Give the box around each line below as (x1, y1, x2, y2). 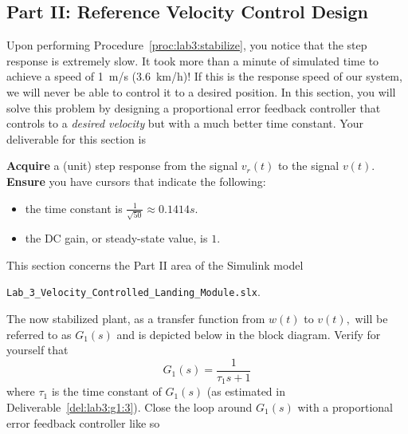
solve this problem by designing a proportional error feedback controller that (6, 99, 381, 116)
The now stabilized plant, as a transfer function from (6, 310, 265, 327)
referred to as (6, 325, 72, 342)
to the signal (277, 157, 339, 174)
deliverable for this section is (6, 130, 146, 147)
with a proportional (297, 398, 393, 415)
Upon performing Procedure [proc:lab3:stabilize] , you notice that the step (6, 37, 367, 53)
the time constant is (25, 199, 123, 216)
